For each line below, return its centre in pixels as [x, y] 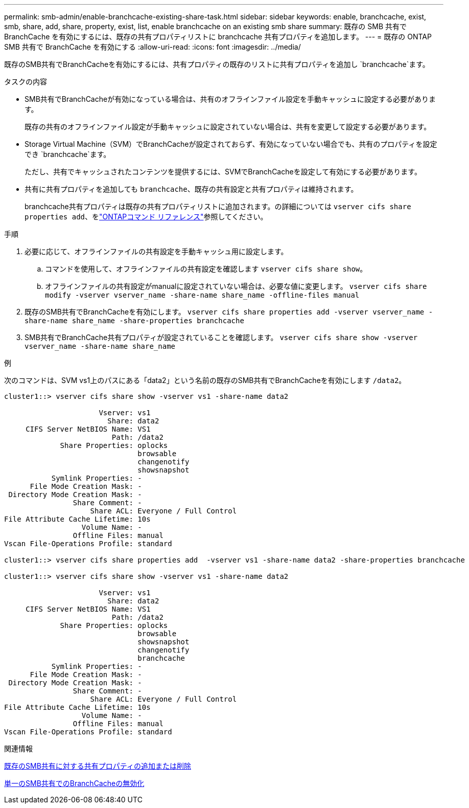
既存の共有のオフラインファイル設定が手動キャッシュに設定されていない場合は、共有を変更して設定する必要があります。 [228, 127]
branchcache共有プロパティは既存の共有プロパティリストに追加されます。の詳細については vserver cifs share [218, 206]
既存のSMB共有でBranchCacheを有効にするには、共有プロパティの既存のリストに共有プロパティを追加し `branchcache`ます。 [217, 64]
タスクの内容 [26, 82]
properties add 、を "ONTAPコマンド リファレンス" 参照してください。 [146, 217]
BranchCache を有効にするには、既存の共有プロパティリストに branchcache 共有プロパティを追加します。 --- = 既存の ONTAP [218, 37]
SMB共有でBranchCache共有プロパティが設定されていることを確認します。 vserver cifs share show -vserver [221, 337]
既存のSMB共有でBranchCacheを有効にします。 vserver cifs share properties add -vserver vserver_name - [229, 312]
